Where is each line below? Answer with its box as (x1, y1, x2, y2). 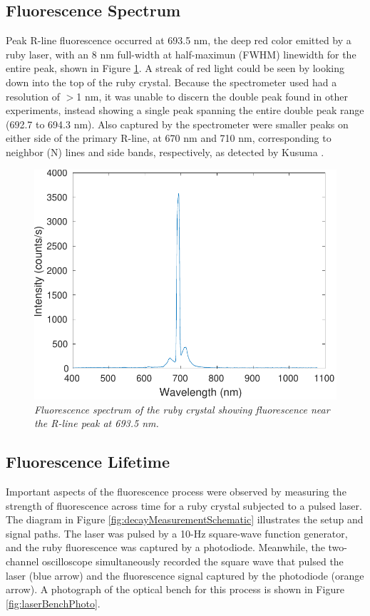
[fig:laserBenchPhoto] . (6, 595, 101, 610)
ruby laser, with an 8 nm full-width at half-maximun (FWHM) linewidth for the (6, 46, 356, 61)
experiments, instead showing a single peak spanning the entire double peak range (6, 103, 364, 118)
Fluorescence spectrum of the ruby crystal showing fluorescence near (34, 401, 330, 416)
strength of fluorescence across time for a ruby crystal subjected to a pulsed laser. (6, 498, 362, 513)
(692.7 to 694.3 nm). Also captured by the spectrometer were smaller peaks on (6, 116, 349, 131)
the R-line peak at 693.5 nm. (34, 416, 159, 431)
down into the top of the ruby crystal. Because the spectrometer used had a (6, 74, 337, 89)
